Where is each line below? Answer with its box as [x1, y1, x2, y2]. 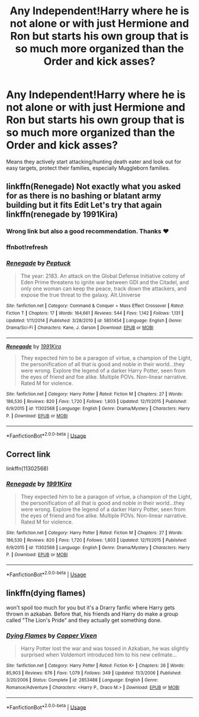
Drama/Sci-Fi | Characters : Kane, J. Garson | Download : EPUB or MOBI [6, 325, 154, 331]
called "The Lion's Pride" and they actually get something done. [6, 616, 162, 624]
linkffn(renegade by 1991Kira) [6, 210, 118, 220]
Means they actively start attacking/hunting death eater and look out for [6, 158, 182, 165]
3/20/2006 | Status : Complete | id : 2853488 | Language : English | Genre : [6, 677, 159, 683]
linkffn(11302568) [6, 465, 49, 472]
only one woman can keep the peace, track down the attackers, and [20, 285, 187, 292]
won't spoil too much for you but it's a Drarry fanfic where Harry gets [6, 604, 175, 611]
